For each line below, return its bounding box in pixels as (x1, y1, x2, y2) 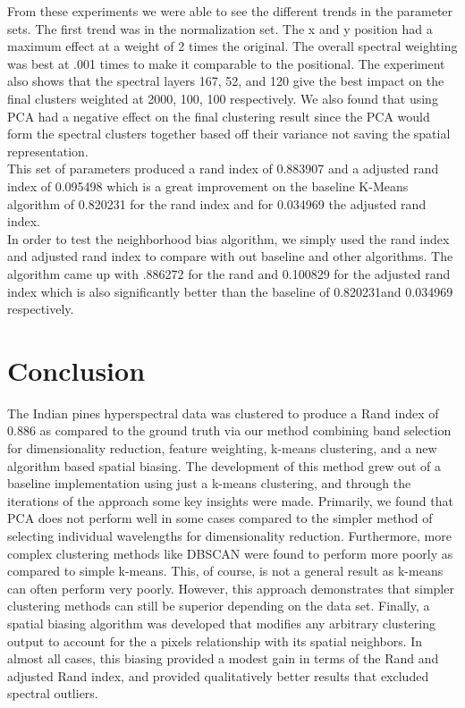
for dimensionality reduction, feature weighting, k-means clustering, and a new (7, 439, 437, 457)
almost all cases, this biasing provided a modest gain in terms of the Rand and (7, 649, 439, 668)
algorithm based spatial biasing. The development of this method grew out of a (7, 456, 441, 475)
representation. (7, 141, 89, 160)
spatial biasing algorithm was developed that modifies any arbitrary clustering (7, 613, 435, 632)
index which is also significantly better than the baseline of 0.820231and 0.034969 (7, 282, 453, 300)
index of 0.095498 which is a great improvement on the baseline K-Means (7, 176, 409, 195)
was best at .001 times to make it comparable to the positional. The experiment (7, 54, 445, 72)
